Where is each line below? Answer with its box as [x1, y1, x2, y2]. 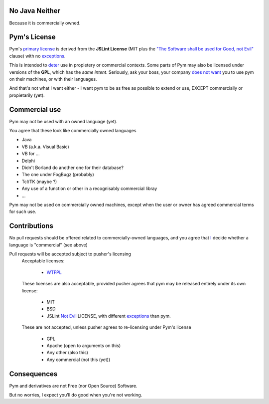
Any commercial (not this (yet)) [46, 357, 111, 363]
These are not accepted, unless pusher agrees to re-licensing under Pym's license [21, 324, 191, 330]
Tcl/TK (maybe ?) [21, 179, 57, 185]
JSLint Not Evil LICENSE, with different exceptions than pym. [46, 313, 171, 319]
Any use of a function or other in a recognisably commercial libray [21, 186, 157, 192]
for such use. [9, 208, 37, 214]
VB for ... [21, 151, 40, 157]
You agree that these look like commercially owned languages [9, 128, 136, 134]
